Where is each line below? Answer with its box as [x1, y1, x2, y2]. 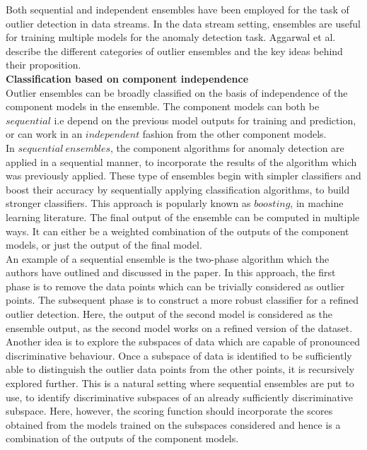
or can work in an [6, 126, 83, 141]
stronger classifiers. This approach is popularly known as [6, 196, 251, 211]
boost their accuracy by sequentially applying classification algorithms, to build [6, 182, 350, 196]
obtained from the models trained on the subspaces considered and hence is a [6, 417, 341, 432]
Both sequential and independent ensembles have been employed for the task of [6, 2, 349, 16]
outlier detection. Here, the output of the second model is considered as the [6, 307, 333, 321]
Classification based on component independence [6, 71, 249, 85]
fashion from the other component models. [142, 126, 327, 141]
